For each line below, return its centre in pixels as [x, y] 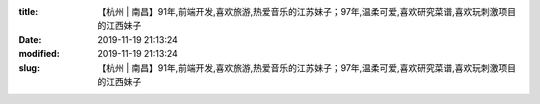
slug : [29, 67]
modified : [39, 54]
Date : [30, 39]
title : [28, 11]
